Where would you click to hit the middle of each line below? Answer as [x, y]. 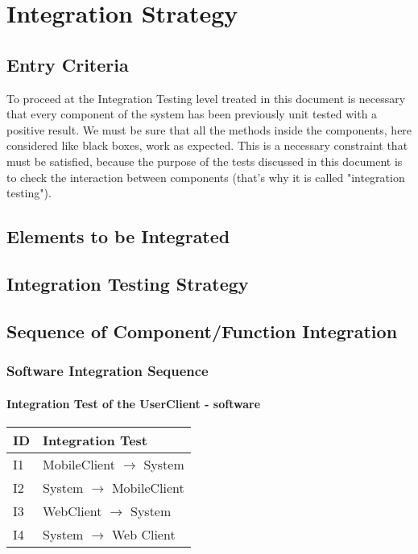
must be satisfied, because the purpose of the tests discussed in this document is [205, 161]
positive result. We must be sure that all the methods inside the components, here [209, 129]
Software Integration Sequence [108, 370]
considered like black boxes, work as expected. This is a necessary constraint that [207, 145]
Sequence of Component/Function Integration [202, 331]
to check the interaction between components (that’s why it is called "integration [206, 177]
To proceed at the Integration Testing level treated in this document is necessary [206, 98]
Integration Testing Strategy [128, 283]
